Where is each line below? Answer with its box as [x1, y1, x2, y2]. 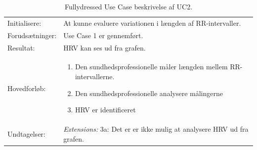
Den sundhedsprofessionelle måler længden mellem [75, 61, 228, 72]
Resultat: [7, 42, 35, 52]
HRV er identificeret [75, 104, 136, 115]
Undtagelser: [7, 128, 45, 139]
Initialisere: [7, 17, 42, 28]
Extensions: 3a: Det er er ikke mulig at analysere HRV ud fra [63, 124, 249, 134]
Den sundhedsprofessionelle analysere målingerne [75, 88, 223, 98]
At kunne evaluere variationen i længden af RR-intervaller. [63, 17, 241, 28]
